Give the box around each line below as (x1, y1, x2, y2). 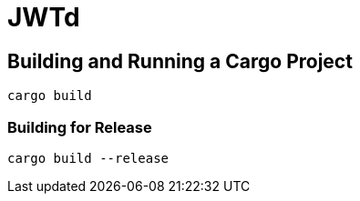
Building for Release (7, 117, 152, 136)
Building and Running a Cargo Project (7, 49, 353, 73)
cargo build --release (7, 150, 170, 166)
